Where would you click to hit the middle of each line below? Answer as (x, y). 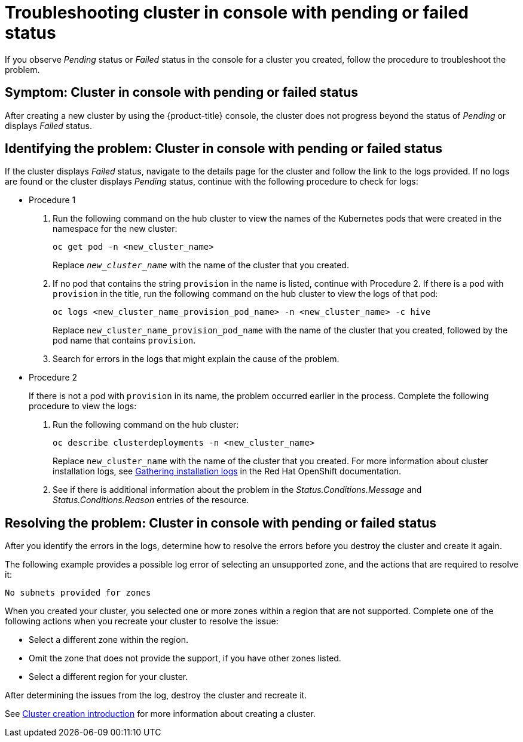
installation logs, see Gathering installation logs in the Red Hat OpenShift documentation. (227, 471)
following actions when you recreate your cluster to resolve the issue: (142, 621)
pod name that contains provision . (124, 341)
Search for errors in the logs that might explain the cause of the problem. (196, 359)
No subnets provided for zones (78, 593)
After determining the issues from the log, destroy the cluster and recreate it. (156, 695)
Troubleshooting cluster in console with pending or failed (237, 13)
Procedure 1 (52, 200)
